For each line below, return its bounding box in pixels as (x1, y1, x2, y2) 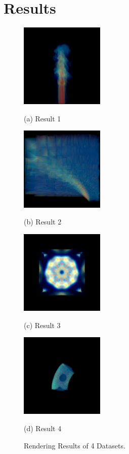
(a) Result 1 (24, 113, 61, 123)
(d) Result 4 (24, 423, 62, 433)
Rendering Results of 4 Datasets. (24, 440, 125, 450)
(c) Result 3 (24, 319, 61, 330)
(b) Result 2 (24, 216, 62, 227)
